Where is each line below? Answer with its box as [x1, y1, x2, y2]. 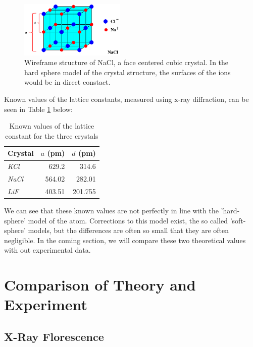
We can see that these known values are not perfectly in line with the [4, 205, 219, 216]
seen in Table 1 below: [4, 103, 73, 114]
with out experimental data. [4, 245, 91, 255]
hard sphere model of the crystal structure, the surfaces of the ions [24, 67, 231, 77]
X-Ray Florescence [4, 328, 104, 344]
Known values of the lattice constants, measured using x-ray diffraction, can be [4, 94, 249, 104]
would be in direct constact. [24, 77, 111, 87]
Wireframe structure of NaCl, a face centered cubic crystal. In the [24, 57, 229, 68]
